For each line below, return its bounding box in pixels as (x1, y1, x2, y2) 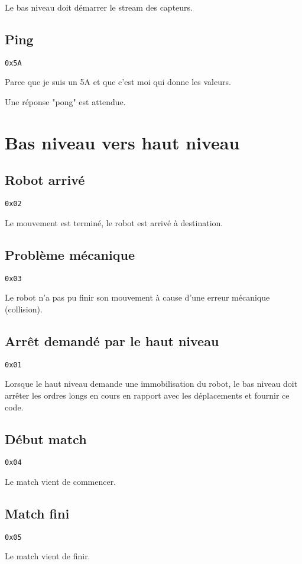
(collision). (5, 302, 43, 315)
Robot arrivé (5, 171, 85, 189)
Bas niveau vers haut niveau (5, 130, 240, 154)
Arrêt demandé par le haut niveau (5, 331, 219, 350)
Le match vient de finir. (5, 550, 90, 562)
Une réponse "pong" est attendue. (5, 96, 126, 108)
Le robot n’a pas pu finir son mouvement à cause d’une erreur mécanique (5, 291, 270, 304)
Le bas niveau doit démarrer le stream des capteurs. (5, 1, 193, 13)
